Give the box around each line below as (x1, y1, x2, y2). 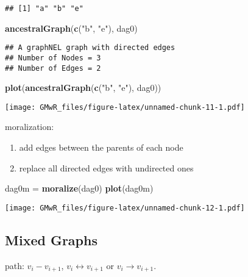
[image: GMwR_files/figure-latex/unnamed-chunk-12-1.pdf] (5, 203, 245, 212)
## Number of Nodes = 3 (5, 53, 101, 62)
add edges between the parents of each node (19, 141, 183, 154)
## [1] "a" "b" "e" (5, 4, 83, 13)
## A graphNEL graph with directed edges (5, 43, 175, 52)
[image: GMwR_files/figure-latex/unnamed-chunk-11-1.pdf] (5, 103, 245, 112)
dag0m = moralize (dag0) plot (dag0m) (5, 182, 154, 195)
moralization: (5, 120, 54, 133)
